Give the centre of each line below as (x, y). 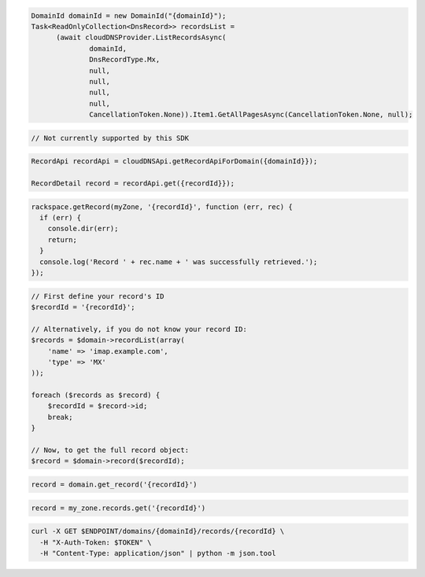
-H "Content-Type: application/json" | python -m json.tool (158, 553)
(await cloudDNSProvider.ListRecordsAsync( (141, 38)
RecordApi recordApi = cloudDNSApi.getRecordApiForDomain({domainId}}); (174, 162)
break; (60, 417)
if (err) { (61, 218)
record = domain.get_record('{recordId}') (114, 484)
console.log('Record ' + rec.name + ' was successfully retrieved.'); (179, 262)
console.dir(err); (83, 229)
